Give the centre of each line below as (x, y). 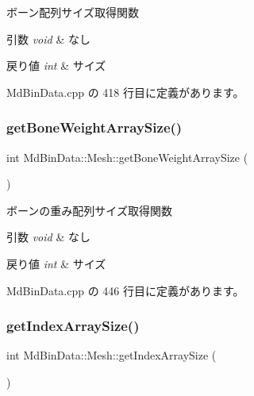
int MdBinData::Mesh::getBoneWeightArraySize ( (127, 157)
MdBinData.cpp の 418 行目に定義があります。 (125, 92)
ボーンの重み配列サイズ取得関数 (89, 210)
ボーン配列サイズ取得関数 (73, 12)
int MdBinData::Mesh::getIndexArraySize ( (112, 355)
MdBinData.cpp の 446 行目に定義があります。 (125, 290)
